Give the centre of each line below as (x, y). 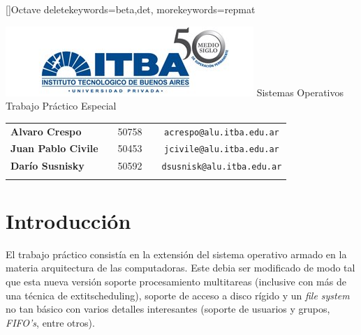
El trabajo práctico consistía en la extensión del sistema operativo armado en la (176, 254)
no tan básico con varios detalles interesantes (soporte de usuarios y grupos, (168, 309)
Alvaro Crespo (46, 131)
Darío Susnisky (47, 166)
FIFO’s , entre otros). (50, 322)
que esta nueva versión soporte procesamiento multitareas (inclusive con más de (176, 282)
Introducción (68, 220)
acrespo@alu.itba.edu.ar (222, 132)
